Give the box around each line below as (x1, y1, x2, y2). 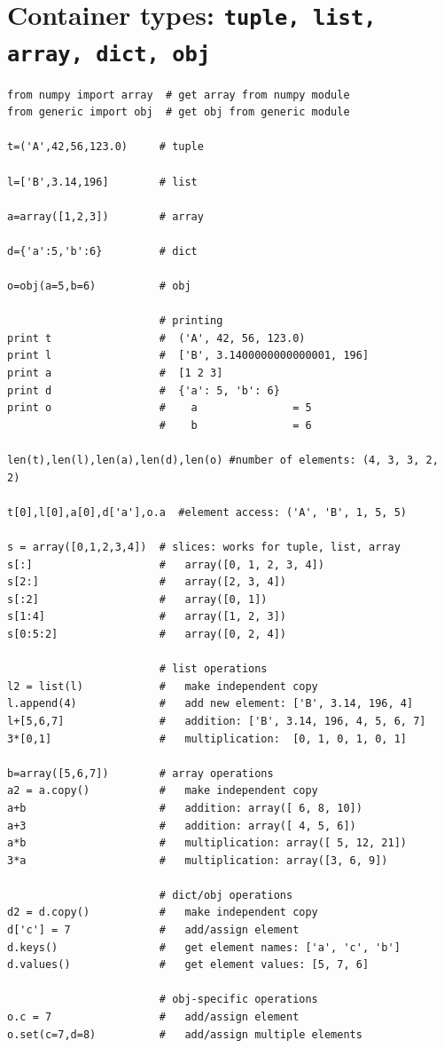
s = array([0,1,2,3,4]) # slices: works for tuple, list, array (7, 541, 401, 553)
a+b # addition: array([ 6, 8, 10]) (7, 801, 362, 814)
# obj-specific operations (159, 993, 318, 1006)
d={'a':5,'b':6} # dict (7, 244, 198, 258)
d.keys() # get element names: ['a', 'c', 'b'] (7, 941, 401, 954)
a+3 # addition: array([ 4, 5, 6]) (7, 819, 356, 832)
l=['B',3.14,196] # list (7, 175, 198, 188)
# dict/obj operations (159, 888, 293, 901)
